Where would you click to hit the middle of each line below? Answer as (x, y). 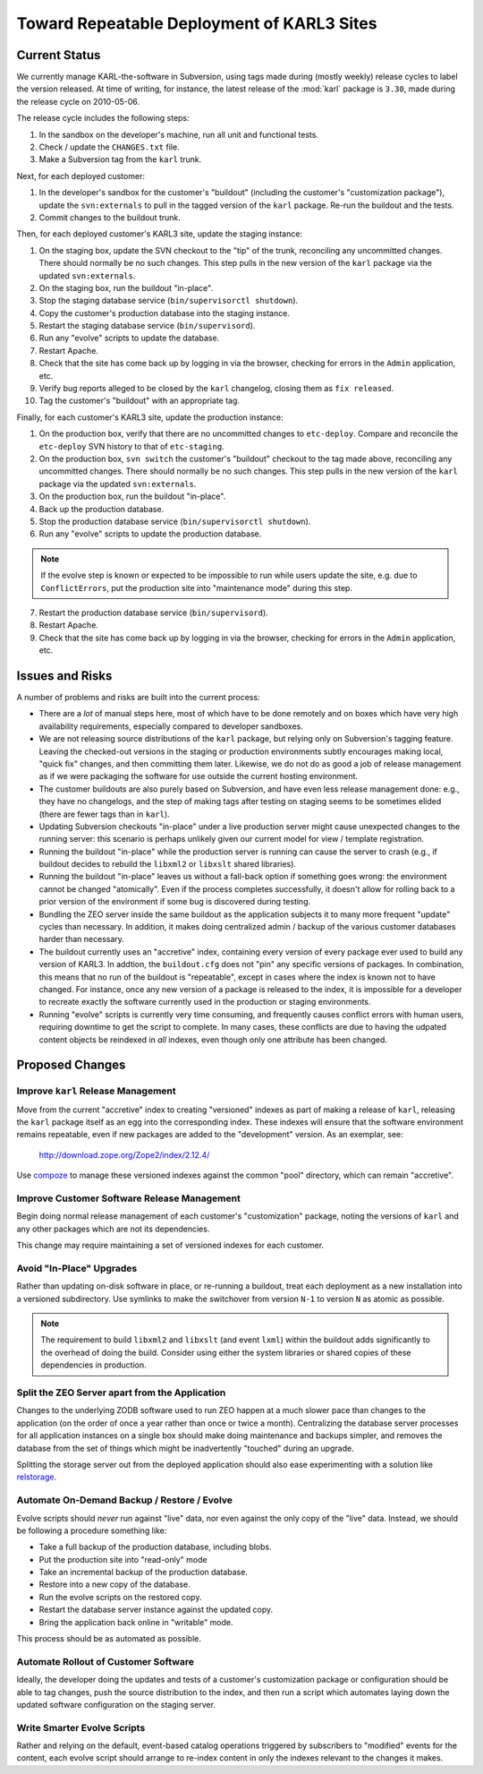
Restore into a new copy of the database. (115, 1584)
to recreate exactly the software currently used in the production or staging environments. (205, 1002)
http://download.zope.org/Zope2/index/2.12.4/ (124, 1154)
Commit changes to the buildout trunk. (110, 217)
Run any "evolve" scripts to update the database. (129, 338)
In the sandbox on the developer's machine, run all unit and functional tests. (179, 134)
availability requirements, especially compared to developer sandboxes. (171, 726)
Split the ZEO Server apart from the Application (121, 1393)
